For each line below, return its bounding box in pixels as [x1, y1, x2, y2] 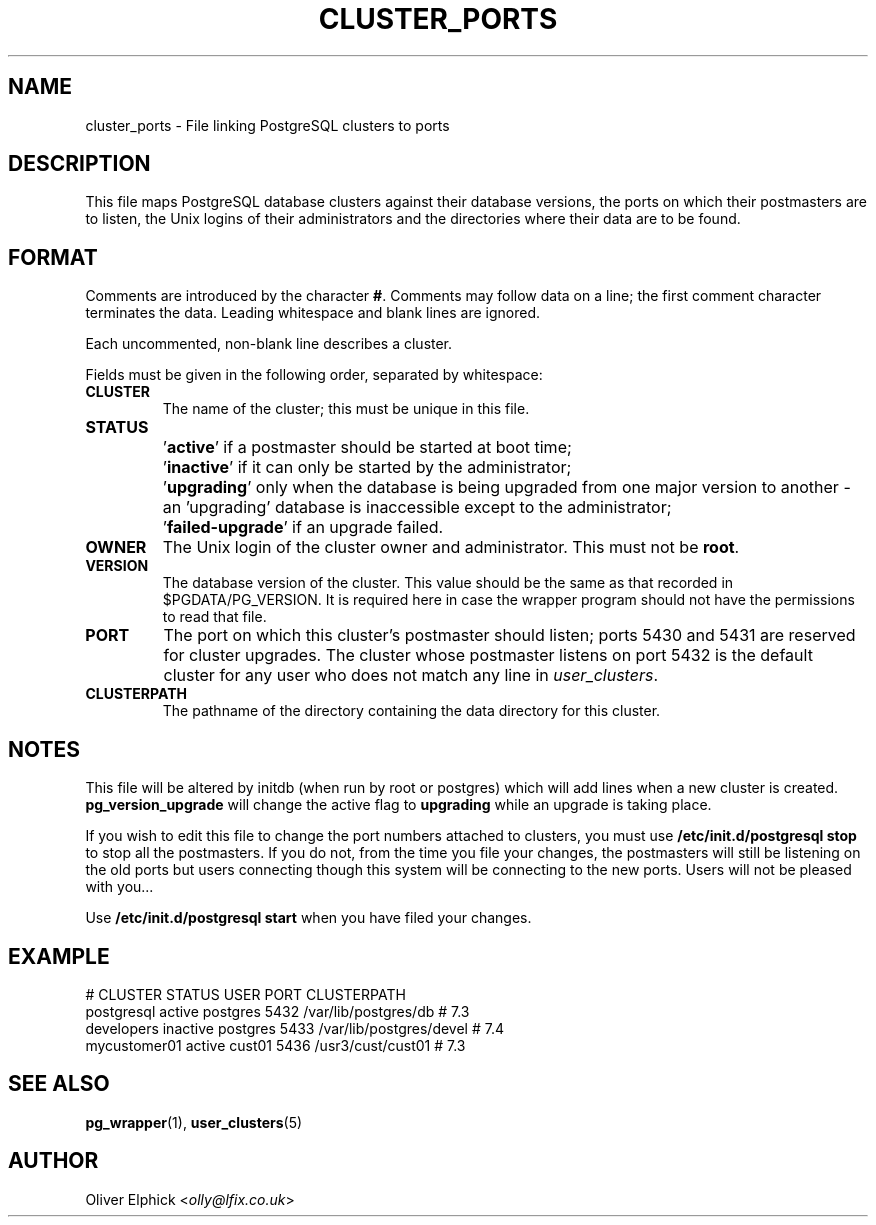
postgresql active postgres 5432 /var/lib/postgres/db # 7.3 [85, 1002, 470, 1020]
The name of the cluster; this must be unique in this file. [162, 400, 530, 418]
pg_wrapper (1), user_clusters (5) [85, 1113, 303, 1131]
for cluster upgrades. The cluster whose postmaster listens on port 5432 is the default [163, 645, 813, 666]
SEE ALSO [8, 1071, 110, 1097]
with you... [85, 878, 154, 896]
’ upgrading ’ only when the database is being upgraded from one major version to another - [162, 477, 851, 498]
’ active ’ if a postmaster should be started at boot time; [162, 437, 572, 458]
